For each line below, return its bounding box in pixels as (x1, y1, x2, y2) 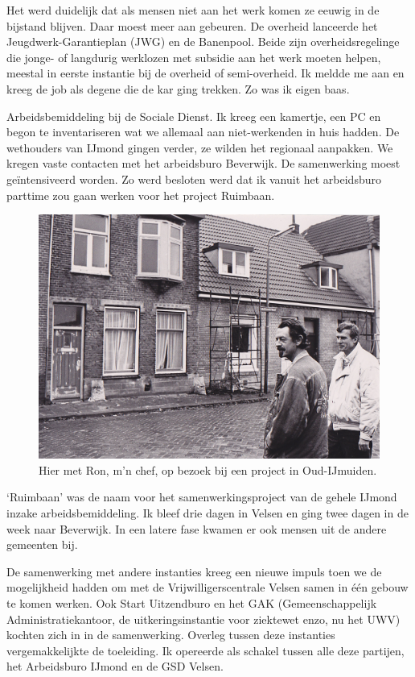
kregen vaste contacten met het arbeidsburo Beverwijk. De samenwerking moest (6, 155, 401, 172)
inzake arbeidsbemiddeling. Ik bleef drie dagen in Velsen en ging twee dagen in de (6, 505, 409, 521)
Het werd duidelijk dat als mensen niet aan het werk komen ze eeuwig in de (6, 2, 380, 18)
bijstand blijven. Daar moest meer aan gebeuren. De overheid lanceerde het (6, 17, 378, 34)
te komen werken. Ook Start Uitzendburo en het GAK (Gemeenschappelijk (6, 594, 377, 611)
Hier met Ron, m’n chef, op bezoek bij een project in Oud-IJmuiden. (39, 461, 377, 478)
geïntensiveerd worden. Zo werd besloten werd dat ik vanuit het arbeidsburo (6, 170, 381, 187)
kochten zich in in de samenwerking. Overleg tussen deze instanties (6, 626, 335, 643)
